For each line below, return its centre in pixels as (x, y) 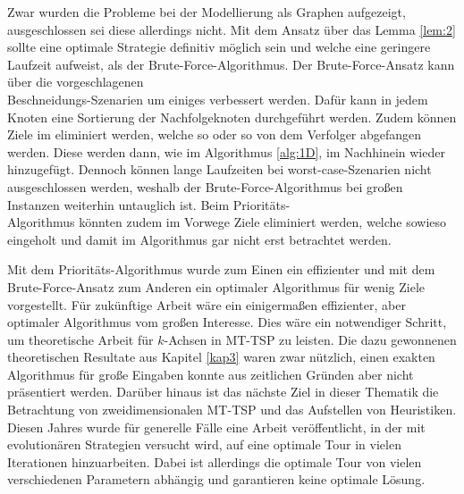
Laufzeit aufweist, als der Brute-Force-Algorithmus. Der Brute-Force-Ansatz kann (231, 64)
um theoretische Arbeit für (80, 339)
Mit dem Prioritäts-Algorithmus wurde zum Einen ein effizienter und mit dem (221, 269)
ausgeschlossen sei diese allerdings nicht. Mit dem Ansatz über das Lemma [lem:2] (232, 29)
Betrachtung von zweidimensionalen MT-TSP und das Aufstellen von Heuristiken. (232, 410)
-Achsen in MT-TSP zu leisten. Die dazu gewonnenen (310, 339)
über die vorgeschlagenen (76, 82)
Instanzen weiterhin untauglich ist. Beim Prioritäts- (149, 204)
